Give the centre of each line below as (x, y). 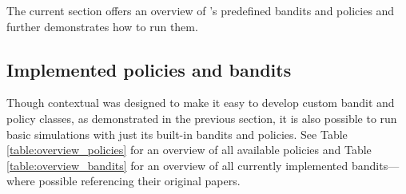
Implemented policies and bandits (149, 69)
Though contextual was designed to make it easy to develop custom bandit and (201, 103)
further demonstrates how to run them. (102, 26)
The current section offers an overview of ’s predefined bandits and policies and (201, 10)
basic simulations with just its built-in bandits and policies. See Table (177, 134)
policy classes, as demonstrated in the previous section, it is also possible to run (202, 118)
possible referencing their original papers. (139, 181)
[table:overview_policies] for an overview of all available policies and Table (189, 150)
